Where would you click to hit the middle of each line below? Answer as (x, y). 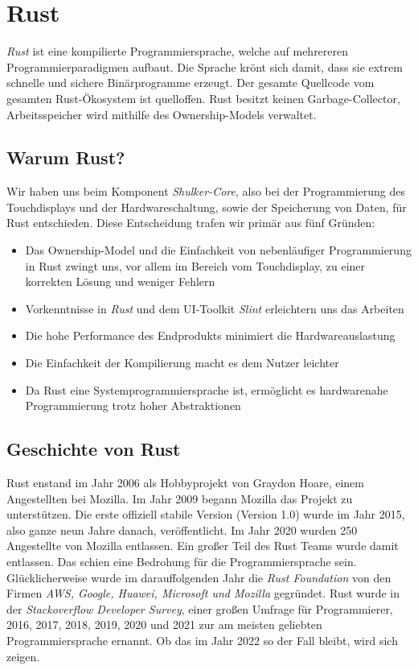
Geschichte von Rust (94, 449)
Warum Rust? (66, 157)
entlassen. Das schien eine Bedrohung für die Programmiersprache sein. (182, 561)
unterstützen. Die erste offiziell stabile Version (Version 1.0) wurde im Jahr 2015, (206, 514)
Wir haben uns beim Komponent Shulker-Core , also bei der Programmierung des (206, 191)
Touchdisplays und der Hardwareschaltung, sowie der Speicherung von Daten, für (207, 207)
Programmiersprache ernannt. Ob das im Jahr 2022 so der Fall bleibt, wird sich (202, 640)
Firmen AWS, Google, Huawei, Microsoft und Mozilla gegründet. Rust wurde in (203, 593)
